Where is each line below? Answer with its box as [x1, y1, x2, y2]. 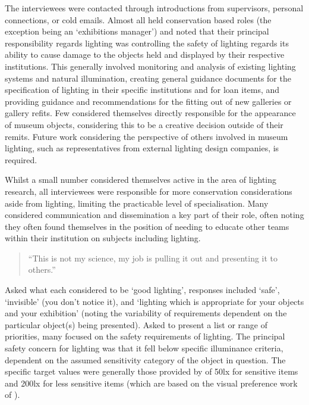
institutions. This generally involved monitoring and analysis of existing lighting [5, 60, 296, 72]
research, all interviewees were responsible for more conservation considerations [5, 185, 292, 197]
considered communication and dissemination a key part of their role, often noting [5, 208, 304, 221]
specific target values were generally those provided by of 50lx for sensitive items [5, 365, 298, 378]
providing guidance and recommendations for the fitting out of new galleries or [5, 95, 292, 107]
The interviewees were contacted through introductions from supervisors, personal [5, 2, 304, 14]
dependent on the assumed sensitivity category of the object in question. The [5, 353, 286, 366]
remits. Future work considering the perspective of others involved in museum [5, 130, 288, 142]
